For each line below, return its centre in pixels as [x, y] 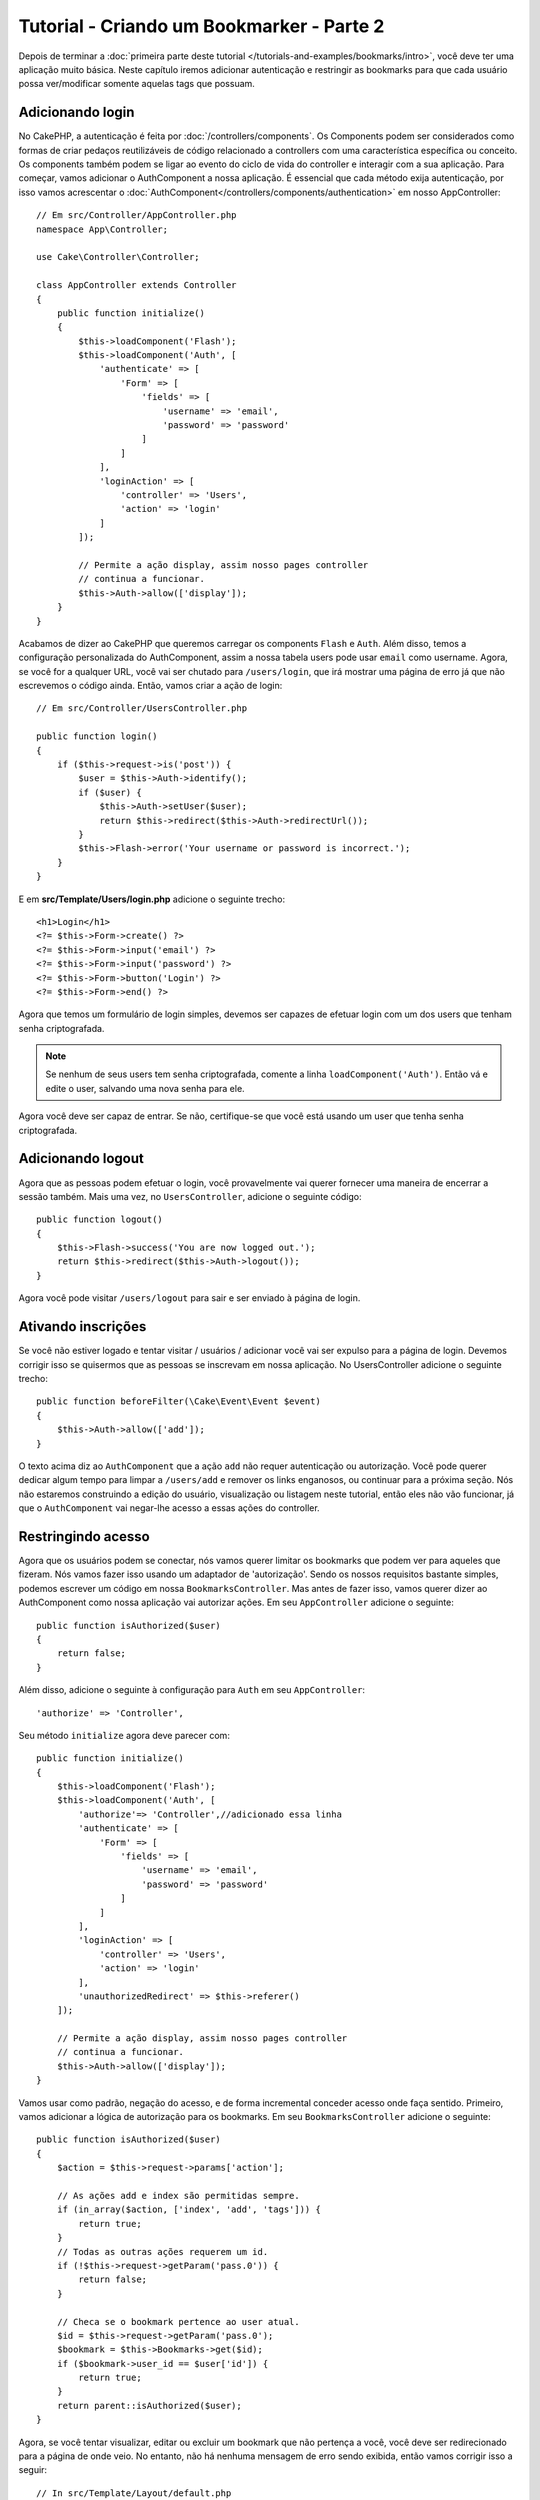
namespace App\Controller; [102, 229]
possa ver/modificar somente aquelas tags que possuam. [136, 84]
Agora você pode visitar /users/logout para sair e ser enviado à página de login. [189, 1298]
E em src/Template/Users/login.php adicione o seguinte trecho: [152, 899]
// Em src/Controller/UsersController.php [142, 708]
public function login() [97, 736]
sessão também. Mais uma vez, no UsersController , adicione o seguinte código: [190, 1196]
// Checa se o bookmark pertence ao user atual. [178, 2321]
